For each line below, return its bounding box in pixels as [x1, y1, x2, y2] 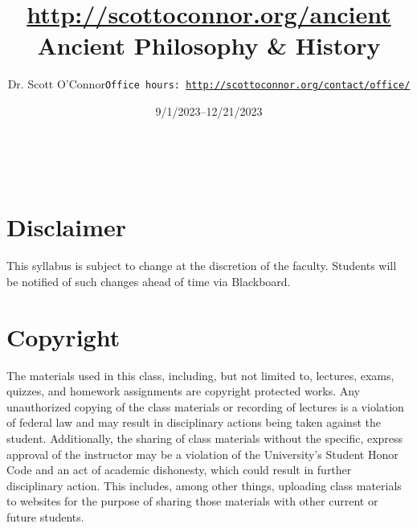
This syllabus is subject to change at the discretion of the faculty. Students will [6, 257, 397, 274]
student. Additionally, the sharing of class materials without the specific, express [6, 429, 403, 446]
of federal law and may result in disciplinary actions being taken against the [6, 414, 381, 431]
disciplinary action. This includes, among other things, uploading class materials [6, 477, 402, 493]
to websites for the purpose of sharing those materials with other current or [6, 493, 378, 510]
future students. [6, 508, 84, 525]
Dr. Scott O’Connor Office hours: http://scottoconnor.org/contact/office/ [7, 76, 411, 92]
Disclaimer [6, 211, 127, 244]
